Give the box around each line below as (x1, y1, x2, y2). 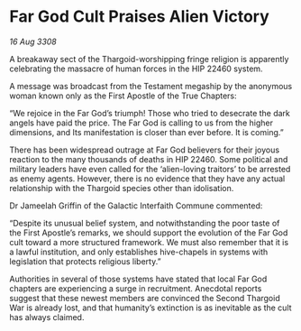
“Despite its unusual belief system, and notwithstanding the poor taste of (9, 217, 280, 228)
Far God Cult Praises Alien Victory (9, 6, 270, 27)
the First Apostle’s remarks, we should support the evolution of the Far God (9, 227, 288, 238)
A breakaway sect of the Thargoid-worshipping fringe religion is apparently (9, 53, 289, 64)
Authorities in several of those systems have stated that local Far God (9, 273, 268, 284)
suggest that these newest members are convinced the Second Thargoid (9, 292, 281, 303)
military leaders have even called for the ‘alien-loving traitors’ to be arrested (9, 163, 291, 174)
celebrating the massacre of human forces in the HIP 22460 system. (9, 63, 263, 74)
